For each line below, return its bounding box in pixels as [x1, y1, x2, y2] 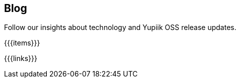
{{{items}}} [4, 38, 40, 47]
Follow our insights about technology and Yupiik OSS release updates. [4, 23, 236, 32]
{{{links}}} [4, 54, 37, 63]
